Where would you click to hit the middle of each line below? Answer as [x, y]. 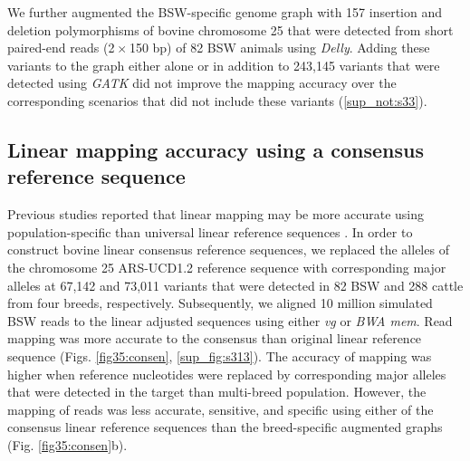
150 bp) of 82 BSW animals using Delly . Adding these [279, 48]
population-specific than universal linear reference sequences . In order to [210, 231]
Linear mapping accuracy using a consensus [216, 149]
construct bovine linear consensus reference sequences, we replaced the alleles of [228, 250]
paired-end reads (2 [61, 48]
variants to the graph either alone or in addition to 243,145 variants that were [224, 65]
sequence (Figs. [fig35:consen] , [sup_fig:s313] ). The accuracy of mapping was [220, 355]
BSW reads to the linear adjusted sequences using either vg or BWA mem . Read [230, 320]
